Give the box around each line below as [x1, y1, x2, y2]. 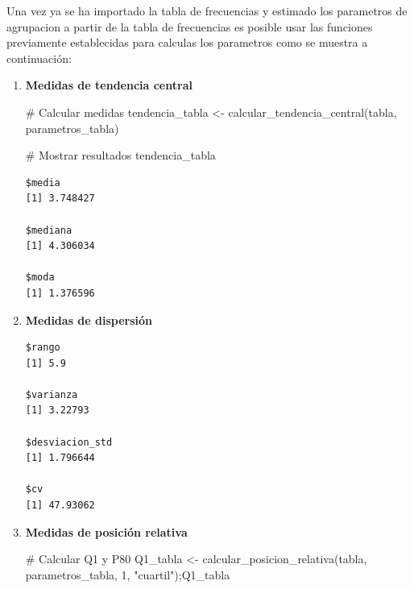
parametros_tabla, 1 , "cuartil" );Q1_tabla [25, 566, 230, 583]
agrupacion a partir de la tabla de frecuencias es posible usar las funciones [6, 18, 373, 35]
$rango [25, 342, 60, 354]
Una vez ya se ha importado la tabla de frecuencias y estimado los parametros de [6, 2, 408, 19]
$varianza [25, 388, 78, 400]
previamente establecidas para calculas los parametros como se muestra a [6, 34, 368, 51]
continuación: [6, 49, 72, 66]
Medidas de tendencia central [25, 77, 193, 93]
